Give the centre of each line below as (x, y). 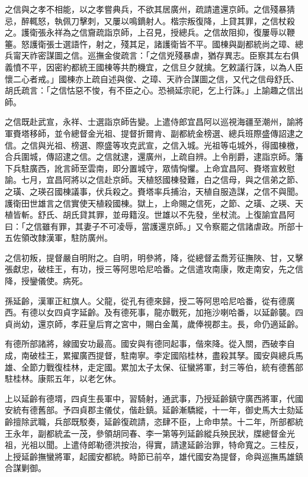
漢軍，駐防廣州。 (79, 238)
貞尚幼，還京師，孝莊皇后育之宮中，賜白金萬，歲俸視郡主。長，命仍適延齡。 (154, 323)
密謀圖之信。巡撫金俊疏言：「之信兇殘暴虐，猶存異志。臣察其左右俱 (168, 55)
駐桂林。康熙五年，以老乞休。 (63, 378)
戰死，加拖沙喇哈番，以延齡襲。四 (237, 312)
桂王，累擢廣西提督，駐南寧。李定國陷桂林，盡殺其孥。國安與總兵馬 (170, 355)
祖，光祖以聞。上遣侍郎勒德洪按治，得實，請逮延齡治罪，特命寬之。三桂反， (154, 445)
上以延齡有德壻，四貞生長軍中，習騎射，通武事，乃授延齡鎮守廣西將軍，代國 (154, 398)
